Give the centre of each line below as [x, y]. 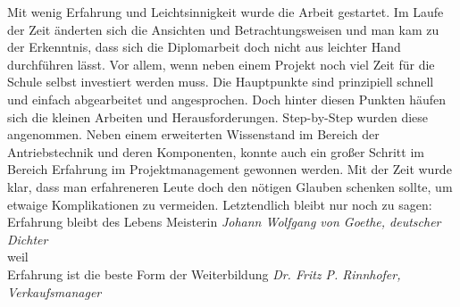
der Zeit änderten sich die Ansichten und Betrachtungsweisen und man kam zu [223, 29]
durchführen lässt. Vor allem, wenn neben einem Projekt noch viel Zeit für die [221, 64]
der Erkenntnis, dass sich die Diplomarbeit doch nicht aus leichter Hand [204, 47]
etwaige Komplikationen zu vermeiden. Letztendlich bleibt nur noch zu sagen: [220, 204]
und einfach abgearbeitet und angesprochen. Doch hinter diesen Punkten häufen [227, 99]
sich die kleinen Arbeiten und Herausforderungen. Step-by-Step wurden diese [218, 116]
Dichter [28, 239]
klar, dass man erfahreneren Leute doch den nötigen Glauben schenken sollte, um [230, 186]
